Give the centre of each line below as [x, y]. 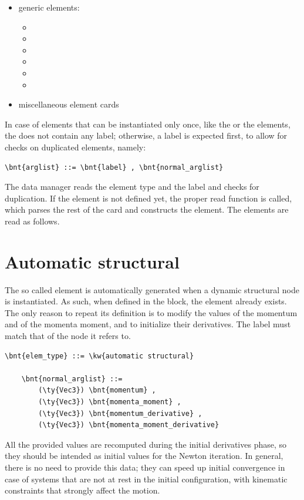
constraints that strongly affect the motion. [82, 490]
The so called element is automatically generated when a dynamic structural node [152, 289]
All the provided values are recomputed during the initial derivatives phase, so [146, 444]
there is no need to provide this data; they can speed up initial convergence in [145, 467]
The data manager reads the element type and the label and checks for [132, 187]
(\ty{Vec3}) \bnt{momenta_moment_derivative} [129, 425]
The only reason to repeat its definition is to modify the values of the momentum [151, 312]
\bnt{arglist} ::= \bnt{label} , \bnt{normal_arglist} [114, 167]
